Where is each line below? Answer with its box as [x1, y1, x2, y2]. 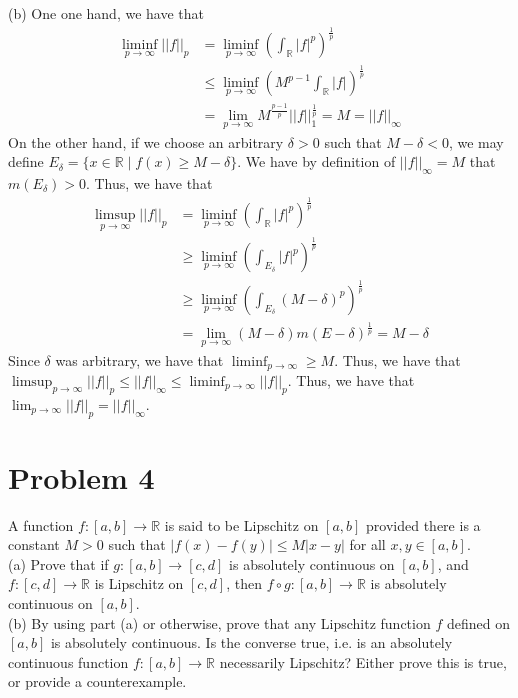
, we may [448, 131, 504, 152]
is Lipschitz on [94, 573, 184, 594]
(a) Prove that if [8, 553, 109, 574]
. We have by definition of [237, 151, 396, 172]
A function [8, 514, 74, 535]
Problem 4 [8, 456, 155, 497]
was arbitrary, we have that [55, 349, 224, 370]
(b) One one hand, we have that [8, 3, 204, 23]
